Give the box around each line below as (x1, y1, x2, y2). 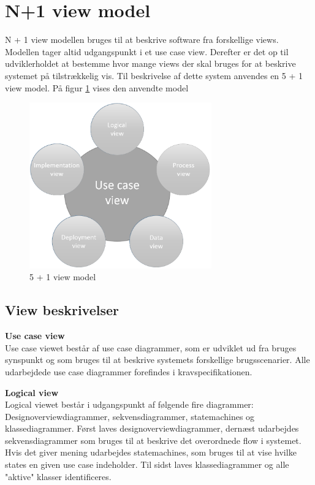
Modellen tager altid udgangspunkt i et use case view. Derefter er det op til (5, 45, 289, 58)
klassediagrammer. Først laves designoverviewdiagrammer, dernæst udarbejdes (5, 422, 299, 435)
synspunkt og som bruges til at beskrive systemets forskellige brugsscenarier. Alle (5, 353, 310, 366)
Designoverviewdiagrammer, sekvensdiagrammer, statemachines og (5, 410, 255, 422)
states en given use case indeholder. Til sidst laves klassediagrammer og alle (5, 458, 289, 471)
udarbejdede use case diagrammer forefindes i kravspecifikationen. (5, 365, 252, 378)
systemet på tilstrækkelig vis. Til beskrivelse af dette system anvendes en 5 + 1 (5, 69, 303, 82)
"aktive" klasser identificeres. (5, 470, 112, 483)
